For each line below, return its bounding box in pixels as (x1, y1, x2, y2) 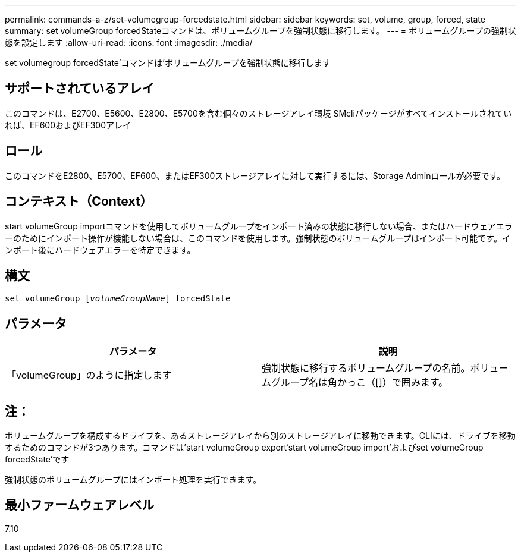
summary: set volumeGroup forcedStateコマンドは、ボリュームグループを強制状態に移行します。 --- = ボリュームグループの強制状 (5, 26, 516, 36)
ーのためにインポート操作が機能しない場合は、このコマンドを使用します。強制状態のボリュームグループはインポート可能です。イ (5, 232, 510, 243)
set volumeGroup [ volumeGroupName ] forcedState (5, 294, 231, 304)
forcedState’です (5, 454, 70, 465)
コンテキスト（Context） (5, 194, 153, 209)
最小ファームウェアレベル (5, 498, 155, 513)
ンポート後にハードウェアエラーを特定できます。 (5, 244, 196, 255)
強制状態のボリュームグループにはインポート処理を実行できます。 (5, 474, 262, 485)
